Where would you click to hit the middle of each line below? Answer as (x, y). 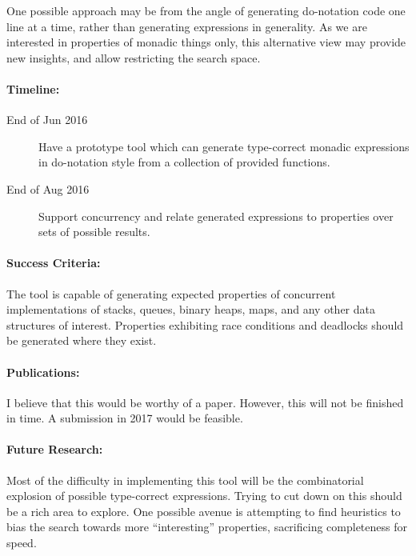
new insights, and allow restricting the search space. (134, 57)
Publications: (43, 372)
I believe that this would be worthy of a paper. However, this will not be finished (205, 402)
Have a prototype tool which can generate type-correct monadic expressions (224, 146)
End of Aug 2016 (48, 188)
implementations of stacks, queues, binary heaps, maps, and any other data (191, 309)
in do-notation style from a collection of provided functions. (184, 162)
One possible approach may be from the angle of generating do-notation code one (206, 10)
